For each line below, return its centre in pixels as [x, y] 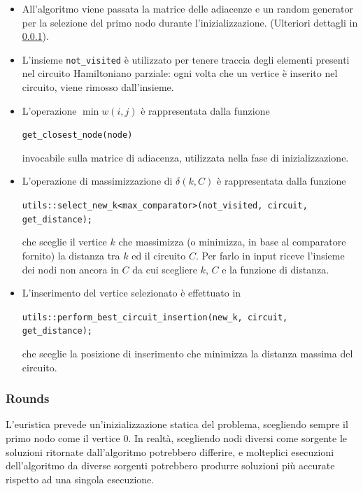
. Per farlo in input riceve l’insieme [270, 255]
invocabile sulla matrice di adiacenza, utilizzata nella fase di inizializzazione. [185, 157]
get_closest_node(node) [77, 135]
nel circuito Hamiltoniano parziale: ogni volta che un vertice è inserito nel [180, 73]
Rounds [28, 398]
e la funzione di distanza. [276, 269]
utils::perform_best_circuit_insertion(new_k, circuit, [155, 317]
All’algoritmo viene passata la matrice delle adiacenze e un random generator [188, 8]
